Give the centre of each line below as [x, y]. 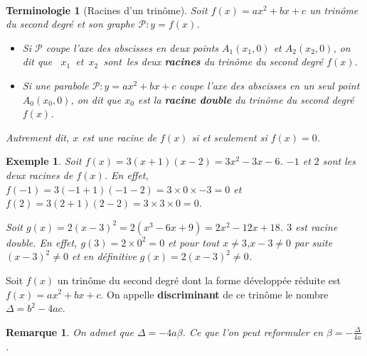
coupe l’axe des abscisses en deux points [132, 47]
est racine [317, 226]
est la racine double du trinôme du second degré [246, 99]
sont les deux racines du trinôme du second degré [213, 61]
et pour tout [194, 242]
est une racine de [119, 137]
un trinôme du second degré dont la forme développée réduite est [199, 280]
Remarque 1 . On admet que [70, 331]
